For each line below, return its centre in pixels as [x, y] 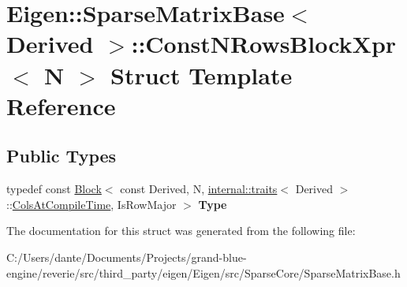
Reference [61, 105]
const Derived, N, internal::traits [199, 189]
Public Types [62, 156]
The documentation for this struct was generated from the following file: [181, 231]
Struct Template [202, 75]
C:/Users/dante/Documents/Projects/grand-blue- [127, 257]
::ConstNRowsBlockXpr [264, 44]
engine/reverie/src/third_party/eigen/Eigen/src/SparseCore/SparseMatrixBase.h [203, 272]
